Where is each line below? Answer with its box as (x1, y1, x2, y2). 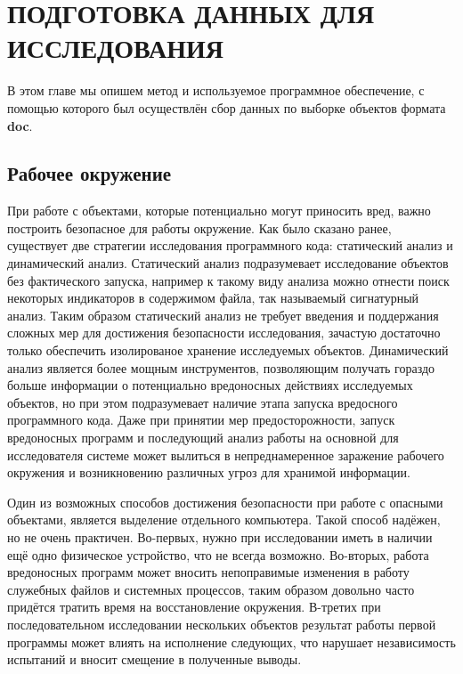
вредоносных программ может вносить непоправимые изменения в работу (7, 563, 410, 581)
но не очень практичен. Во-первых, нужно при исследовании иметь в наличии (7, 527, 433, 546)
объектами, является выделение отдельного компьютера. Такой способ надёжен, (7, 510, 441, 529)
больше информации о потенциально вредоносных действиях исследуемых (7, 376, 413, 394)
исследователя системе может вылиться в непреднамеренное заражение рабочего (7, 445, 444, 464)
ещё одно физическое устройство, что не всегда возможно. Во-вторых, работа (7, 545, 429, 564)
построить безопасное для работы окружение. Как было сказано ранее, (7, 218, 392, 237)
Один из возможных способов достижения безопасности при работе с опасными (7, 492, 443, 511)
